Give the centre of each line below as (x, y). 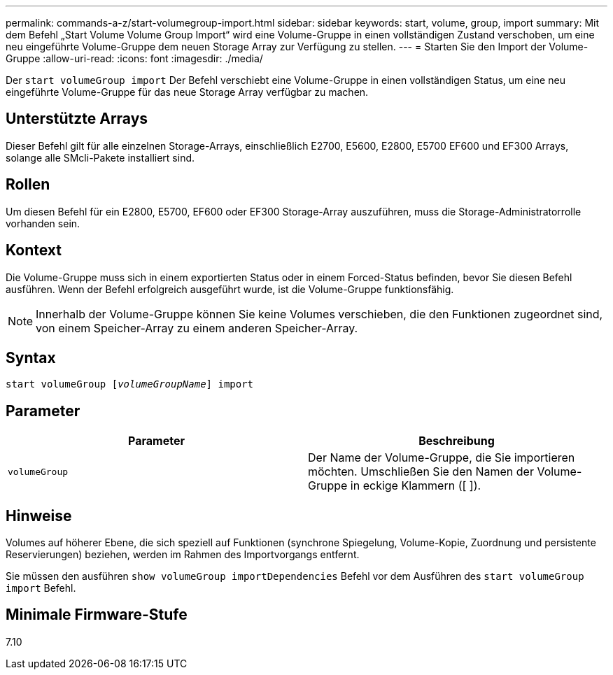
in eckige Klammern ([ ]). (416, 486)
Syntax (31, 357)
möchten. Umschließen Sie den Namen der (421, 472)
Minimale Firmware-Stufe (97, 615)
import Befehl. (41, 588)
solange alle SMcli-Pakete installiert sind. (100, 157)
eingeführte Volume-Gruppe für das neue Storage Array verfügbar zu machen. (187, 92)
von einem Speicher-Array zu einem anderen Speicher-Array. (197, 328)
